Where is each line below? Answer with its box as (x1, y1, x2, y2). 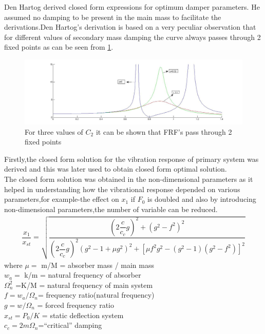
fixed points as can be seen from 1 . (4, 41, 113, 52)
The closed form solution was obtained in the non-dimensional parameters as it (4, 174, 253, 184)
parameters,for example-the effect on (4, 194, 119, 204)
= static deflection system (42, 309, 124, 320)
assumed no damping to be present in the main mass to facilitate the (4, 11, 221, 22)
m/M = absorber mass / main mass (41, 259, 155, 270)
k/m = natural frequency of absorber (24, 269, 141, 280)
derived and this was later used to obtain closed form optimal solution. (4, 163, 227, 174)
